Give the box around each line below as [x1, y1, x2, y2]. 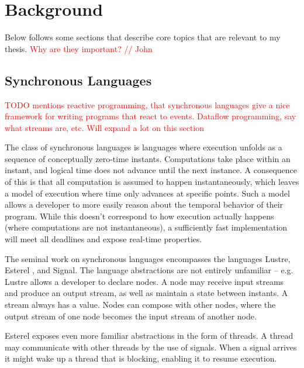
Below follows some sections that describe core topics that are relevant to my [5, 31, 281, 43]
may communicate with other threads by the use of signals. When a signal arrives [5, 341, 297, 353]
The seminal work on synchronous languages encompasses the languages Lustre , [5, 252, 291, 264]
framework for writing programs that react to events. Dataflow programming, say [5, 110, 296, 122]
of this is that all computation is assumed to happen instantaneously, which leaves [5, 176, 299, 188]
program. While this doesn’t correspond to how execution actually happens [5, 209, 274, 222]
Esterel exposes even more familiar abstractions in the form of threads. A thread [5, 329, 293, 342]
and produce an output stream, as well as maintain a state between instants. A [5, 287, 288, 299]
